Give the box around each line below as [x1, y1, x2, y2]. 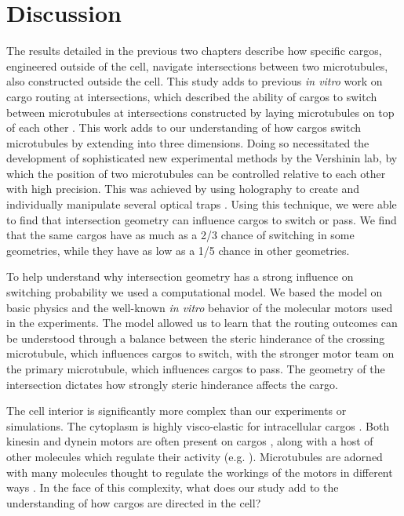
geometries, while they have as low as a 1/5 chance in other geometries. [6, 242, 350, 258]
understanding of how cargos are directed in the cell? [6, 494, 261, 511]
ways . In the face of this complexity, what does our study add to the [6, 479, 339, 496]
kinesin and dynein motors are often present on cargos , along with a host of [6, 433, 373, 449]
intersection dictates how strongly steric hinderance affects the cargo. [6, 376, 338, 392]
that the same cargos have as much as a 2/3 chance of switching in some [6, 227, 355, 243]
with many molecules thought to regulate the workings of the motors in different [6, 463, 393, 480]
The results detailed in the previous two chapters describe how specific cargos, [6, 42, 382, 59]
